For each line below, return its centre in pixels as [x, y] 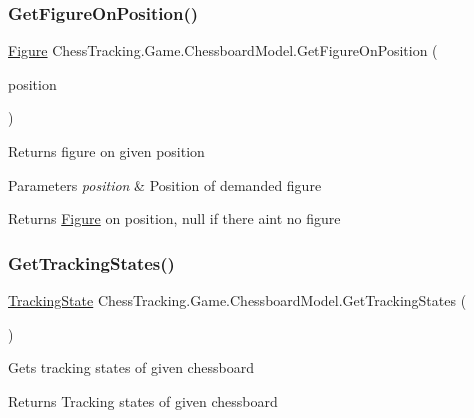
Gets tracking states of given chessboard [131, 367]
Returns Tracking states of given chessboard [143, 400]
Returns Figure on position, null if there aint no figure [174, 218]
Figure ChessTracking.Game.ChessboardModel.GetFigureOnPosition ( [223, 50]
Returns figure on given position [106, 151]
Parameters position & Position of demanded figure [165, 184]
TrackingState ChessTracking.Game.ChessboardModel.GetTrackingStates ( [237, 300]
